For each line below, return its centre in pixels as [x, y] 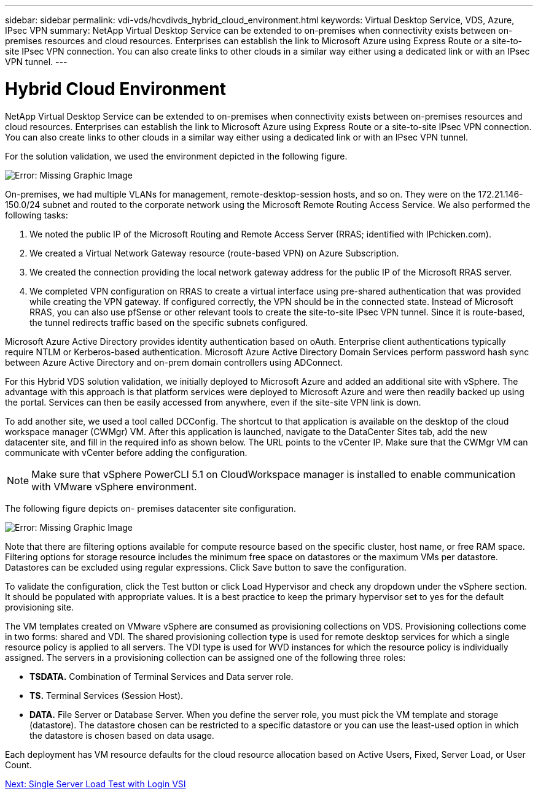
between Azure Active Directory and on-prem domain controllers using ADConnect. [174, 362]
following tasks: [37, 215]
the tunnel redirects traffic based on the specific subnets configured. [169, 322]
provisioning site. [40, 607]
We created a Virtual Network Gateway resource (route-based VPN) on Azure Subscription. [214, 253]
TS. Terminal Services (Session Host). [107, 695]
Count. [18, 765]
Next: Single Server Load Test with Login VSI [96, 784]
